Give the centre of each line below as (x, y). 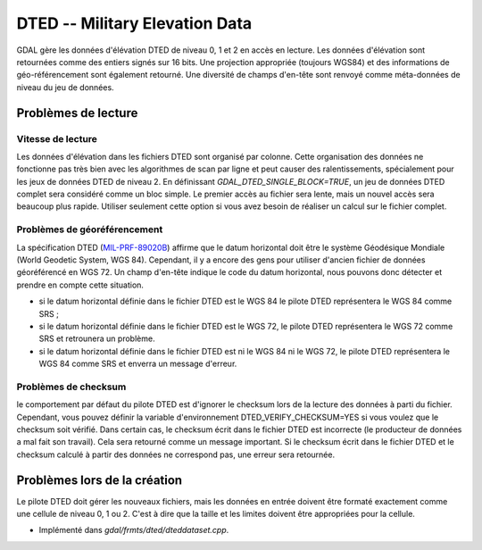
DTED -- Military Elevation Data (134, 23)
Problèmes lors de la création (100, 480)
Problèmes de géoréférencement (90, 229)
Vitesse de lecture (57, 138)
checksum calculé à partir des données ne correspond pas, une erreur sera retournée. (175, 454)
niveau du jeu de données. (66, 87)
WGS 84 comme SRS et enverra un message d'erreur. (138, 364)
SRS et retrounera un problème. (97, 338)
